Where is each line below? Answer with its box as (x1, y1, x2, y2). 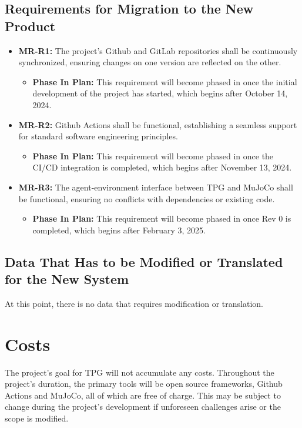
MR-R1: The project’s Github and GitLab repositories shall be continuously (18, 44, 298, 56)
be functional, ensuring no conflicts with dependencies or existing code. (18, 192, 275, 205)
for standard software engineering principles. (18, 130, 178, 142)
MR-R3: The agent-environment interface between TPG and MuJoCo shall (18, 180, 293, 193)
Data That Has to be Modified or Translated (5, 252, 283, 270)
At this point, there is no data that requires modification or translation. (5, 297, 263, 309)
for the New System (5, 270, 129, 288)
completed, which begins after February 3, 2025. (32, 223, 206, 236)
